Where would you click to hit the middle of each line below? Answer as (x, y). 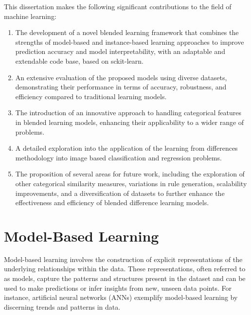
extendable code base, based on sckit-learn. (79, 61)
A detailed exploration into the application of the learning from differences (126, 148)
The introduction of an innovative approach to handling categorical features (128, 113)
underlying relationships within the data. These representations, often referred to (125, 269)
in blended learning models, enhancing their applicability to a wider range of (130, 122)
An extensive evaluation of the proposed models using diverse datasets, (121, 77)
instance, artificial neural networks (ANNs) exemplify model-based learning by (121, 297)
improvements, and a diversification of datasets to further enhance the (120, 193)
